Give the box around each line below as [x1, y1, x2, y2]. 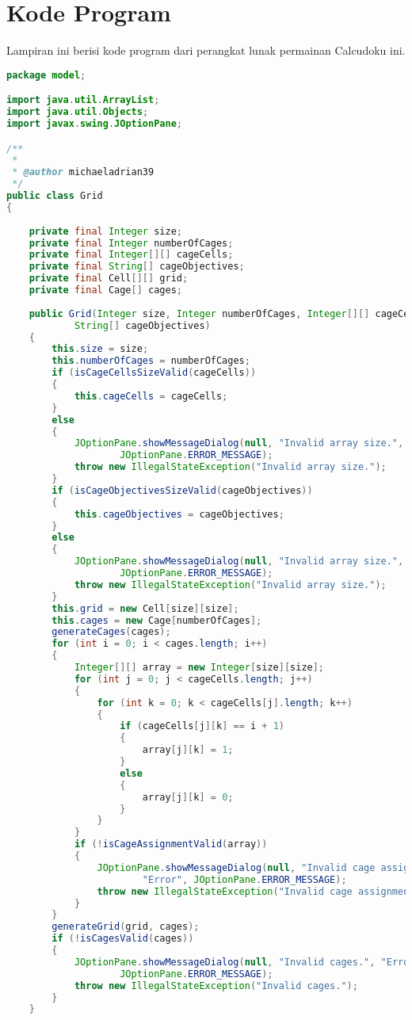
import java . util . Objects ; [6, 106, 149, 118]
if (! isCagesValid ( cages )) [51, 933, 194, 945]
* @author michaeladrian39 [12, 166, 154, 178]
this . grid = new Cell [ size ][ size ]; [51, 602, 239, 614]
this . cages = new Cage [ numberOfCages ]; [51, 614, 262, 626]
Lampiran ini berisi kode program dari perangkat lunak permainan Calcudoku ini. [6, 42, 406, 59]
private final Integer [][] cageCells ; [29, 249, 234, 261]
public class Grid [6, 190, 103, 202]
